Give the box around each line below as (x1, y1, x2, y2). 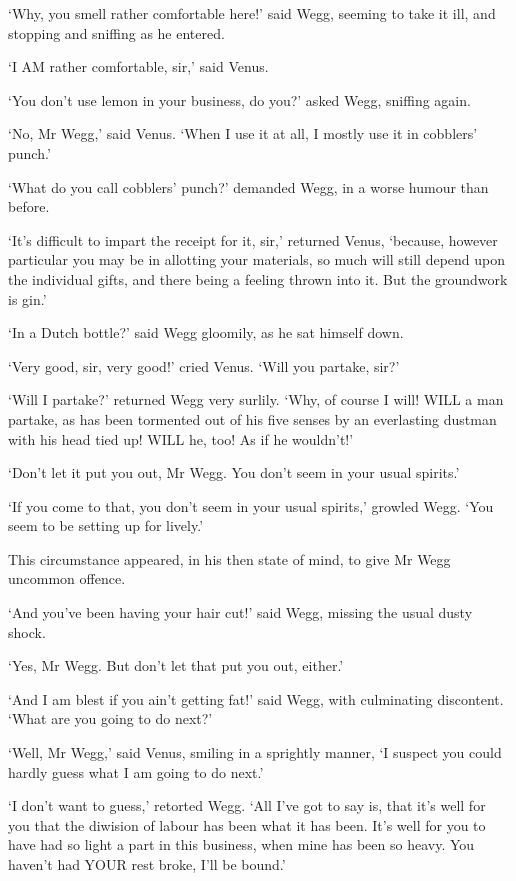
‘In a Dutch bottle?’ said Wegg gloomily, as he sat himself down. (8, 322, 404, 343)
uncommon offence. (8, 568, 126, 589)
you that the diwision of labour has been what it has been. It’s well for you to (8, 814, 486, 835)
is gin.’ (8, 288, 47, 309)
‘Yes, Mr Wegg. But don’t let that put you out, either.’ (8, 655, 344, 676)
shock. (8, 621, 46, 642)
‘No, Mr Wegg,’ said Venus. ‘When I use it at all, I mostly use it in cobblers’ (8, 123, 478, 144)
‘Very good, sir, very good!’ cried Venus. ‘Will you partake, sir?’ (8, 355, 400, 376)
